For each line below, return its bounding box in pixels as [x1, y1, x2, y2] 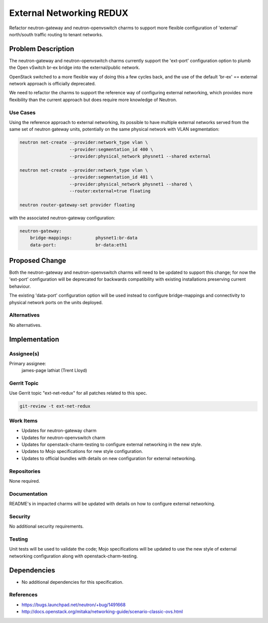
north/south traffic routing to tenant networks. [9, 31, 103, 37]
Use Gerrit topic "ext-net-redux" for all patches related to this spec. [9, 390, 147, 396]
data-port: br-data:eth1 [30, 242, 128, 248]
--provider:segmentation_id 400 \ [69, 146, 153, 152]
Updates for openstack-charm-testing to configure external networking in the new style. [21, 441, 202, 447]
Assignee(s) [9, 350, 40, 357]
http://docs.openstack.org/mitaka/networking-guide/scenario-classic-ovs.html [21, 609, 183, 615]
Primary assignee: [9, 360, 47, 367]
